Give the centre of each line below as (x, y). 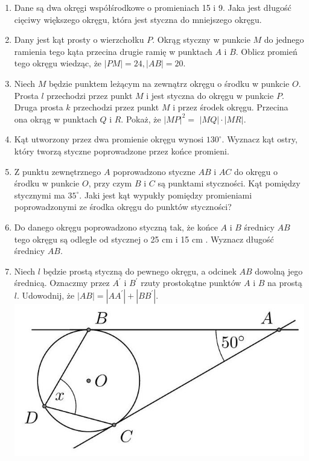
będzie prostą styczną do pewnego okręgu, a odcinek (140, 271)
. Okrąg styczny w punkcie (201, 40)
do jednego (284, 40)
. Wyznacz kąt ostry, (260, 139)
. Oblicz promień (266, 51)
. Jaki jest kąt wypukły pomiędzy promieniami (166, 195)
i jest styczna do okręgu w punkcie (210, 95)
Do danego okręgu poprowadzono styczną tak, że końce (116, 227)
